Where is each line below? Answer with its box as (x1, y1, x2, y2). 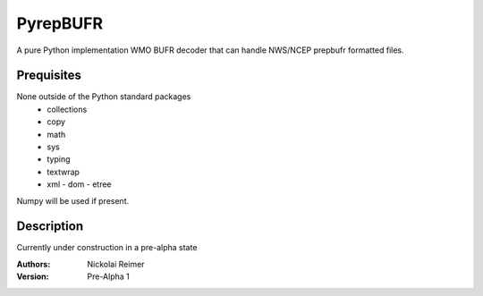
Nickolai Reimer (87, 258, 145, 269)
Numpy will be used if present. (16, 195, 130, 206)
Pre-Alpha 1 (87, 271, 130, 282)
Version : (16, 271, 49, 282)
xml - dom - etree (47, 179, 112, 190)
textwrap (47, 166, 80, 177)
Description (16, 219, 84, 234)
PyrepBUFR (16, 13, 103, 33)
